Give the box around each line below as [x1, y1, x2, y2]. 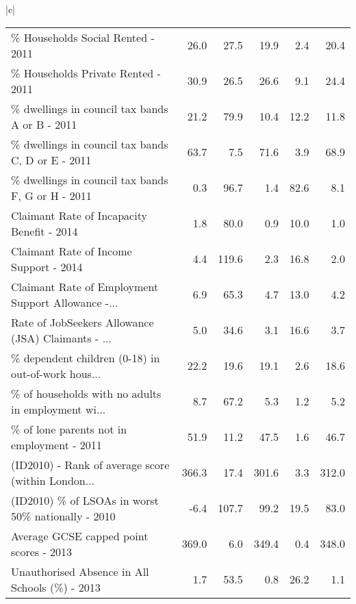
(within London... [11, 472, 95, 488]
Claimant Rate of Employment [11, 278, 159, 294]
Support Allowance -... [11, 294, 118, 310]
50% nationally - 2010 [11, 507, 116, 524]
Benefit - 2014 [11, 223, 78, 239]
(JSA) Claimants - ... [11, 329, 112, 346]
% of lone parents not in [11, 420, 127, 437]
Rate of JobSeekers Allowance [11, 314, 154, 330]
